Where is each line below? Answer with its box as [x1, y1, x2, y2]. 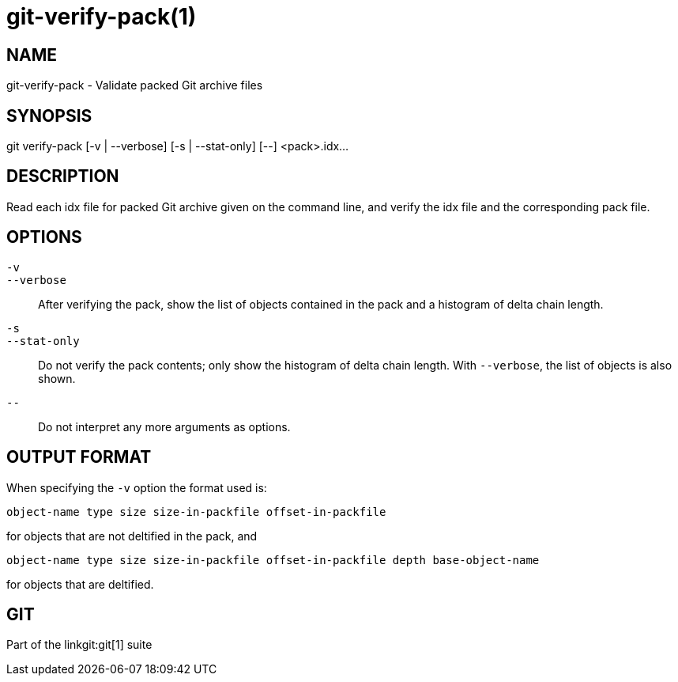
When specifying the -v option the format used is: [6, 480, 267, 494]
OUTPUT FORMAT [6, 447, 152, 468]
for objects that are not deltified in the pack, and [6, 529, 258, 543]
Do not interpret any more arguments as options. [38, 419, 291, 434]
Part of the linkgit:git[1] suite [6, 638, 153, 652]
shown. [38, 371, 76, 385]
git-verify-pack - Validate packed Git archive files [6, 78, 263, 93]
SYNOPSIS [6, 105, 92, 126]
